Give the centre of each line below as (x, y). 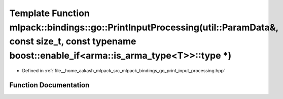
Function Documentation (49, 85)
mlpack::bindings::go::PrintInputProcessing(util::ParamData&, (144, 27)
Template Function (49, 13)
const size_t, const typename (73, 42)
